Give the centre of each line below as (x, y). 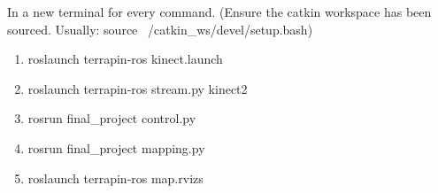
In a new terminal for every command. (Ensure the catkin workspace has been (219, 12)
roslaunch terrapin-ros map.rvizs (115, 178)
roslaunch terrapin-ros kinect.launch (125, 59)
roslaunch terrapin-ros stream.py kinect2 (138, 88)
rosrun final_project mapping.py (116, 147)
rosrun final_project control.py (112, 118)
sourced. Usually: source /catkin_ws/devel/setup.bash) (160, 29)
